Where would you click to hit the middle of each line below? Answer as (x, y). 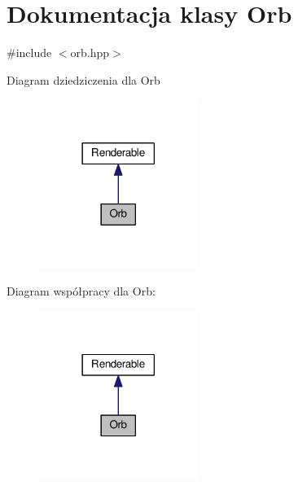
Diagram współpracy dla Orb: (81, 291)
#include (29, 53)
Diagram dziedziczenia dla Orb (83, 79)
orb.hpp (90, 53)
